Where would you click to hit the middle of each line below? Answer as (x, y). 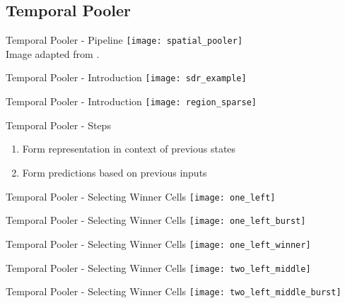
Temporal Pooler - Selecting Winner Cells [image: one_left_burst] (156, 220)
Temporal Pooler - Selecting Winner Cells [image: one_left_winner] (158, 243)
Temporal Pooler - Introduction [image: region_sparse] (131, 101)
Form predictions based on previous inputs (115, 172)
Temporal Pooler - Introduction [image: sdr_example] (126, 77)
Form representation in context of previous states (129, 149)
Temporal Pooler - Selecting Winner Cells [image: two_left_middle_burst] (174, 291)
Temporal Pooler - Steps (58, 125)
